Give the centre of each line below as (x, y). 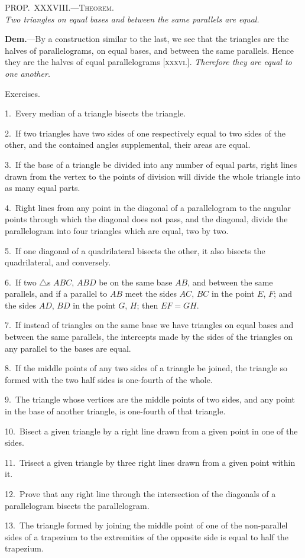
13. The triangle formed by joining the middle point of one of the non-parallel (146, 525)
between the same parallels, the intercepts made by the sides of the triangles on (149, 337)
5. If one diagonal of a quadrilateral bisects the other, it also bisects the (135, 250)
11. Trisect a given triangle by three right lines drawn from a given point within (150, 462)
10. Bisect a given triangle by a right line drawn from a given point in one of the (151, 431)
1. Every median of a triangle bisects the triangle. (95, 113)
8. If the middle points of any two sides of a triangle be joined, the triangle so (146, 368)
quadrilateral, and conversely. (58, 262)
